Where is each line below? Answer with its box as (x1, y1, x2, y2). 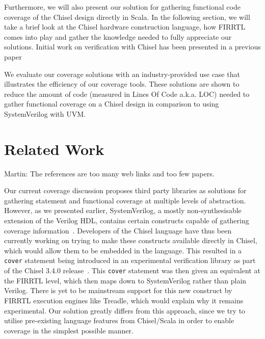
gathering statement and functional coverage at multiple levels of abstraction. (4, 195, 246, 205)
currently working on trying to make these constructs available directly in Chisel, (4, 235, 257, 246)
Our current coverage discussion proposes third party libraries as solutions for (4, 185, 247, 196)
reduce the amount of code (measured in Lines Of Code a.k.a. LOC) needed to (4, 88, 250, 99)
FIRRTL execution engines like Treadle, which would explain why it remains (4, 295, 244, 305)
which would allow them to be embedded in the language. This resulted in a (4, 245, 242, 255)
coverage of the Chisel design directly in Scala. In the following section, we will (4, 11, 250, 22)
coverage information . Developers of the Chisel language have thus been (4, 225, 232, 236)
